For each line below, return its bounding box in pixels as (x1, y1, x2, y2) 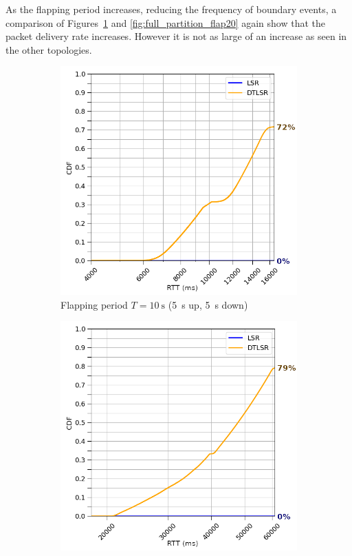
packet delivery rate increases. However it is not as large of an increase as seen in (5, 29, 347, 43)
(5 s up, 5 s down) (168, 297, 248, 311)
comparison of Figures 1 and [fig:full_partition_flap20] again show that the (5, 15, 325, 30)
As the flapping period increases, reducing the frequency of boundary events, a (5, 2, 337, 16)
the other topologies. (5, 42, 92, 56)
